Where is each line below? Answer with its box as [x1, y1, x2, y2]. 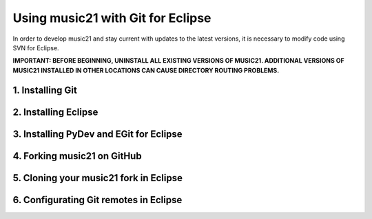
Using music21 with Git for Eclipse [12, 10, 211, 25]
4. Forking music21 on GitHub [12, 150, 142, 162]
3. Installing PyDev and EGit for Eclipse [12, 128, 183, 140]
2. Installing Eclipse [12, 106, 99, 118]
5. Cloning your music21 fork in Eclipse [12, 172, 183, 184]
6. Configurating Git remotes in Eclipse [12, 194, 183, 206]
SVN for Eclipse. [12, 43, 59, 52]
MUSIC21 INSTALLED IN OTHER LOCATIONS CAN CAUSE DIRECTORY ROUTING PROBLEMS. [12, 66, 280, 74]
